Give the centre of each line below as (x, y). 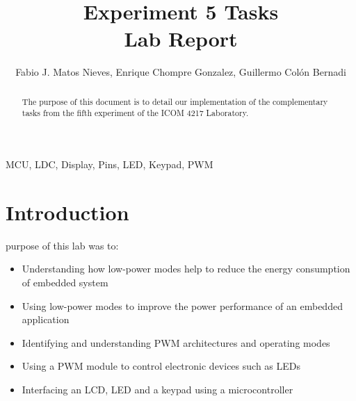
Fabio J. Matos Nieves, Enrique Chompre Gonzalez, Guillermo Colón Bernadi (181, 72)
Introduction (67, 212)
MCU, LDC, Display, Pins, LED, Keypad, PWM (110, 164)
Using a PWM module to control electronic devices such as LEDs (161, 366)
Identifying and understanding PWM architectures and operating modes (176, 342)
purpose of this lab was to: (62, 245)
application (46, 319)
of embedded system (65, 282)
